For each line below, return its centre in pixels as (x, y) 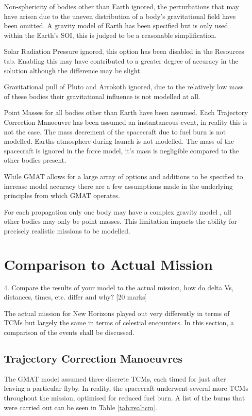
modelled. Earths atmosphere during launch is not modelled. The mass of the (119, 141)
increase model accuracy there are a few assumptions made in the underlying (118, 186)
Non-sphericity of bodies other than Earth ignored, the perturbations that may (122, 6)
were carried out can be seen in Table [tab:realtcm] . (81, 407)
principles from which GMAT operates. (62, 195)
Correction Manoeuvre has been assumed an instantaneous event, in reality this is (126, 122)
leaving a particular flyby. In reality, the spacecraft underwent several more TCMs (126, 388)
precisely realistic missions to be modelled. (67, 230)
